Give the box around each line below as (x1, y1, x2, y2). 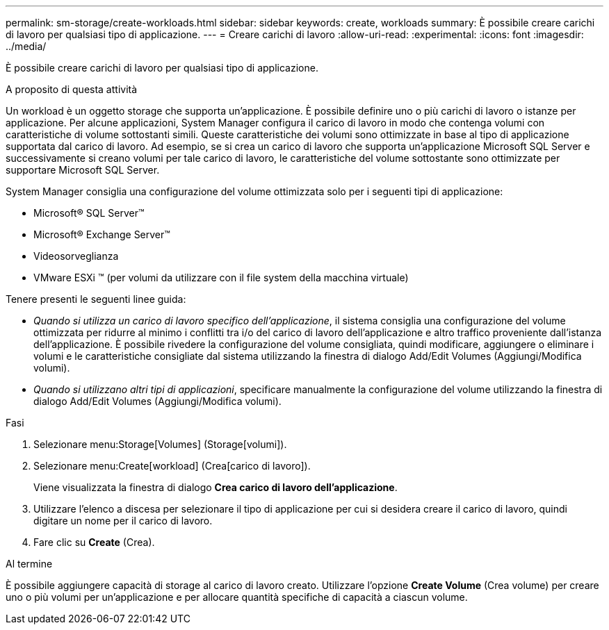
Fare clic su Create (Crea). (33, 536, 155, 548)
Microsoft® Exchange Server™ (33, 229, 170, 240)
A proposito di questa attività (6, 83, 138, 95)
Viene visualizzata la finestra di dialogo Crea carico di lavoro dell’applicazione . (33, 481, 398, 493)
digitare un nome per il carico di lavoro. (33, 515, 213, 527)
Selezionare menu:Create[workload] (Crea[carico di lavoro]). (33, 460, 311, 472)
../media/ (6, 40, 47, 52)
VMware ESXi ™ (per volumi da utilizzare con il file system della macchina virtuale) (33, 272, 409, 283)
